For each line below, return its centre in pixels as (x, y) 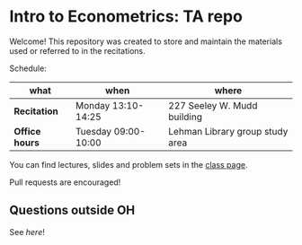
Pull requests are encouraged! (65, 182)
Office (27, 131)
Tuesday (93, 131)
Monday (93, 105)
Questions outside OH (72, 210)
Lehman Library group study (228, 131)
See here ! (27, 232)
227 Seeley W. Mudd (213, 105)
